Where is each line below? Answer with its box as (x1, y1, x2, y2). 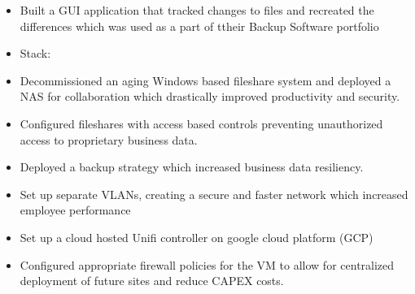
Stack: (20, 45, 51, 62)
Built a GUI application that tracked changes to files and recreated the (20, 2, 374, 18)
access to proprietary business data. (20, 131, 198, 148)
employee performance (20, 201, 131, 218)
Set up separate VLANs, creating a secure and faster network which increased (20, 185, 408, 202)
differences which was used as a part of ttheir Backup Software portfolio (20, 17, 379, 34)
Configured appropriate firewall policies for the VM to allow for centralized (20, 256, 395, 273)
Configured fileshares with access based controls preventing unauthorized (20, 115, 383, 132)
